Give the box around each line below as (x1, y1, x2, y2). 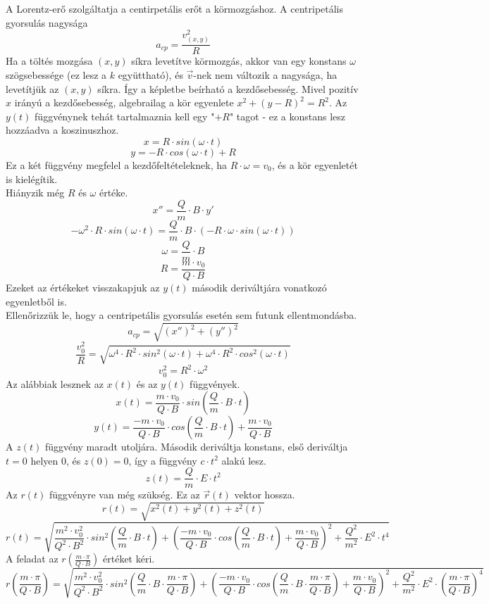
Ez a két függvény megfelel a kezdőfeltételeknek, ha (6, 158, 227, 172)
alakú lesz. (221, 453, 266, 467)
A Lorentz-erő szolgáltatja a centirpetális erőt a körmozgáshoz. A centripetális (6, 1, 344, 15)
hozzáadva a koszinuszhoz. (6, 122, 119, 137)
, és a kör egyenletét (271, 158, 358, 172)
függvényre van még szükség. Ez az (49, 487, 200, 502)
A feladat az (6, 551, 58, 566)
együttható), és (118, 68, 183, 82)
